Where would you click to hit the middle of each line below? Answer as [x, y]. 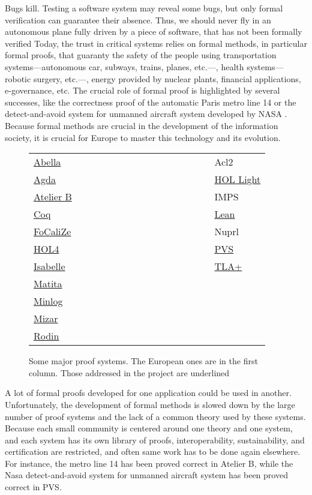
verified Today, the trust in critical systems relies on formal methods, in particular [156, 43]
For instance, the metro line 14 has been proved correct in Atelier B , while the [149, 463]
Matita [48, 284]
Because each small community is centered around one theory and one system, [149, 428]
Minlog [48, 301]
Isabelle [49, 266]
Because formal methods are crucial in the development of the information [142, 125]
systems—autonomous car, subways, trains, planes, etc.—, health [124, 66]
